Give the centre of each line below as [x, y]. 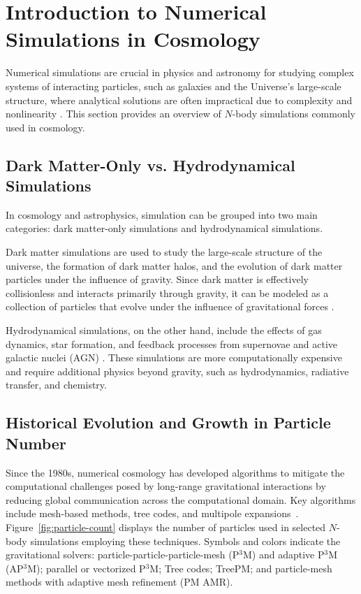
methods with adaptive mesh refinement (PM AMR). [119, 582]
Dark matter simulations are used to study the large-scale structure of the [164, 252]
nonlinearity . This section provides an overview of [113, 114]
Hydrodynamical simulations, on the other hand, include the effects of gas [164, 330]
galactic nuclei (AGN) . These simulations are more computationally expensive [174, 357]
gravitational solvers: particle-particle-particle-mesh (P [123, 555]
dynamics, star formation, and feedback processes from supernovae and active [172, 343]
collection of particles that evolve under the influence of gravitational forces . [170, 306]
